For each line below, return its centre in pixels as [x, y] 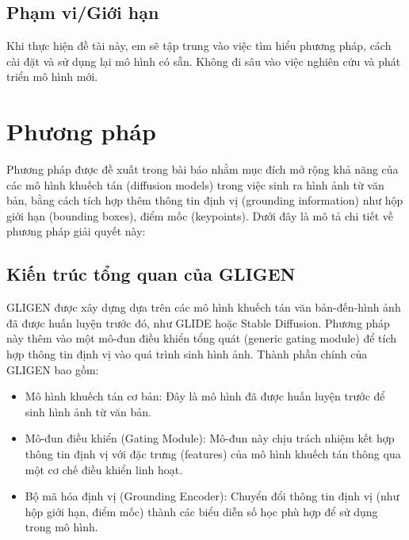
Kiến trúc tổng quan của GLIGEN [151, 274]
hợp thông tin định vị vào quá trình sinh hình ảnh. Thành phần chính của [187, 354]
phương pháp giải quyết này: [76, 231]
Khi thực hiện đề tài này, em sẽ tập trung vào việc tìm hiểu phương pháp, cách [199, 46]
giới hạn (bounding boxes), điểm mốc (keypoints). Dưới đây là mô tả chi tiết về [200, 215]
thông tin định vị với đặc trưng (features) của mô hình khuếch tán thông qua [213, 454]
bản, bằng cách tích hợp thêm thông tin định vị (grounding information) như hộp [205, 200]
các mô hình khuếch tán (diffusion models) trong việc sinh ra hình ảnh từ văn [195, 184]
